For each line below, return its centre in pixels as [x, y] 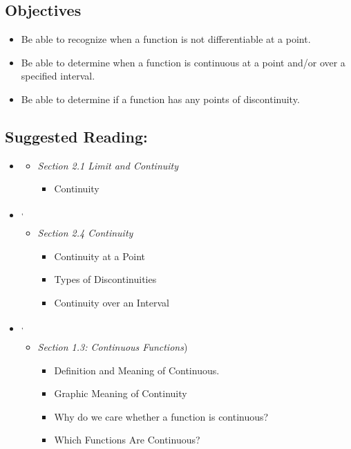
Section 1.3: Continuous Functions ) [113, 347]
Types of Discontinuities [105, 279]
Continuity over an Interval [112, 303]
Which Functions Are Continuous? [127, 440]
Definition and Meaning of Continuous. [137, 370]
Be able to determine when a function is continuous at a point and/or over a [183, 62]
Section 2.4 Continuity [85, 233]
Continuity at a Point [100, 256]
